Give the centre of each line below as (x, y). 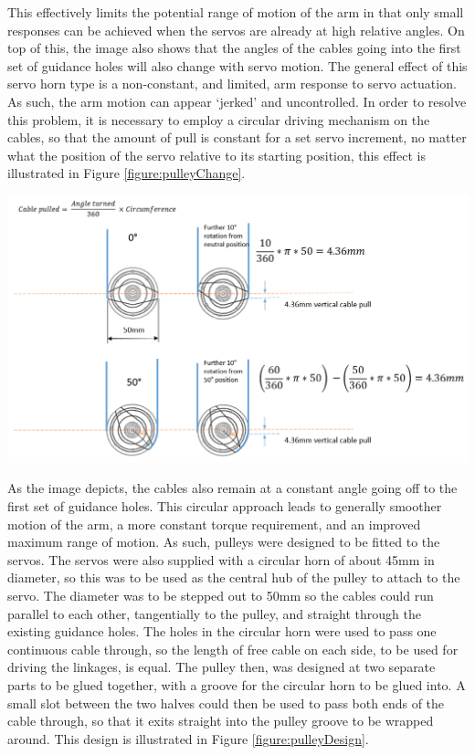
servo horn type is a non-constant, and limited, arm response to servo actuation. (232, 84)
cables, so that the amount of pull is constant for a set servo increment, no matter (237, 137)
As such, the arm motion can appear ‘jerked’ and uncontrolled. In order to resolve (237, 101)
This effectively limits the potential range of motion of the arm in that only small (236, 12)
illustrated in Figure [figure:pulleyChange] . (127, 173)
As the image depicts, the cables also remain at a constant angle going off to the (232, 488)
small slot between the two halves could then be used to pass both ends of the (226, 703)
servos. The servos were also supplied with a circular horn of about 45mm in (221, 559)
